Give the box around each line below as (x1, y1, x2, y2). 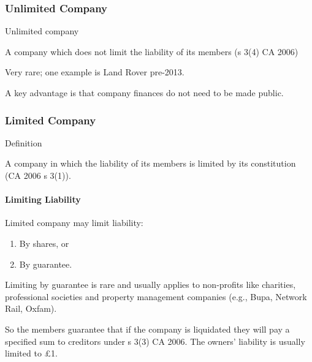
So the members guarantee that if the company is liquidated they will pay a (5, 322, 290, 335)
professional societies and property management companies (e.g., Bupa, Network (5, 290, 307, 303)
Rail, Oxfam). (5, 302, 57, 315)
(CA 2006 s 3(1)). (5, 169, 71, 181)
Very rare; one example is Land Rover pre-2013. (5, 66, 185, 78)
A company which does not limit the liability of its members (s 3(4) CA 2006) (5, 45, 299, 58)
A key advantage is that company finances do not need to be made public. (5, 86, 284, 99)
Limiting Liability (5, 193, 81, 206)
